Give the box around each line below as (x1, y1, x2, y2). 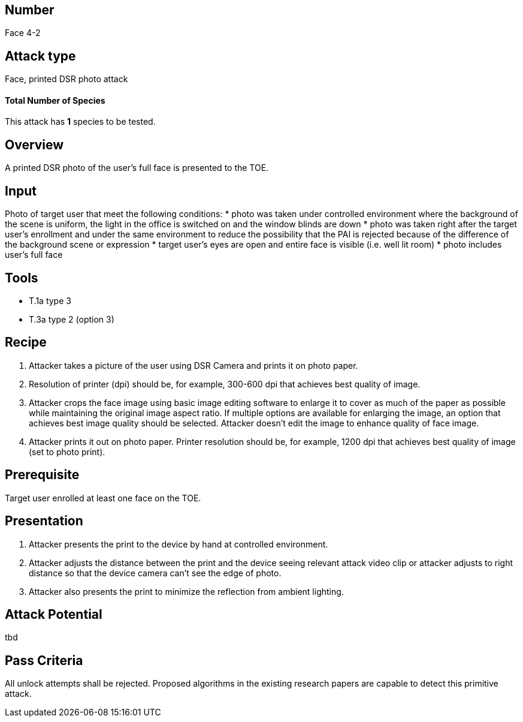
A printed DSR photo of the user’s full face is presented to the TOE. (5, 163, 269, 173)
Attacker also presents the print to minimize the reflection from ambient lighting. (29, 586, 344, 597)
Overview (5, 137, 64, 152)
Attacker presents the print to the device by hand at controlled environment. (29, 539, 328, 549)
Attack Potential (5, 606, 102, 622)
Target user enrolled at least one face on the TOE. (5, 492, 201, 503)
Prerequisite (5, 467, 80, 483)
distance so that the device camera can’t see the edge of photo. (29, 567, 282, 578)
